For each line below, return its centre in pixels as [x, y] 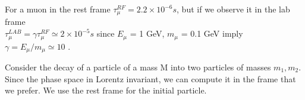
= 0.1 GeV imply [212, 33]
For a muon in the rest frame [58, 9]
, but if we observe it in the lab [233, 9]
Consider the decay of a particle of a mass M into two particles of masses [138, 67]
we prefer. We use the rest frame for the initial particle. [106, 90]
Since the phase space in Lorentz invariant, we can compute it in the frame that [150, 78]
